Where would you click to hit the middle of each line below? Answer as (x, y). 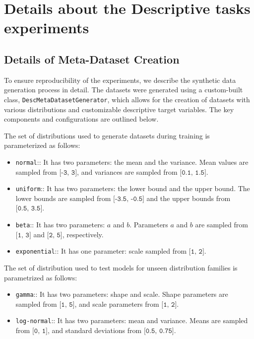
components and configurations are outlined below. (81, 119)
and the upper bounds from (189, 198)
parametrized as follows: (41, 277)
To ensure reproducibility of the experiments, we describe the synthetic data (120, 80)
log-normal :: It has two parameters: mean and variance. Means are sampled (132, 320)
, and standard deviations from (95, 330)
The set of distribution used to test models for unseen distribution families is (121, 267)
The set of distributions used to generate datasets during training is (107, 135)
